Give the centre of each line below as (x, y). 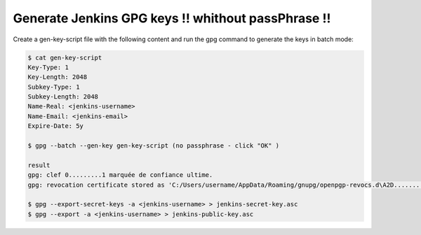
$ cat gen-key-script (65, 57)
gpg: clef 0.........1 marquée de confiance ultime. (120, 175)
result (39, 165)
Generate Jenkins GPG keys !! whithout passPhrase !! (172, 18)
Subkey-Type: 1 (54, 87)
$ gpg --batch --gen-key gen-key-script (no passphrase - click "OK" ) (154, 146)
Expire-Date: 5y (56, 126)
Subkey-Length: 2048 (63, 97)
